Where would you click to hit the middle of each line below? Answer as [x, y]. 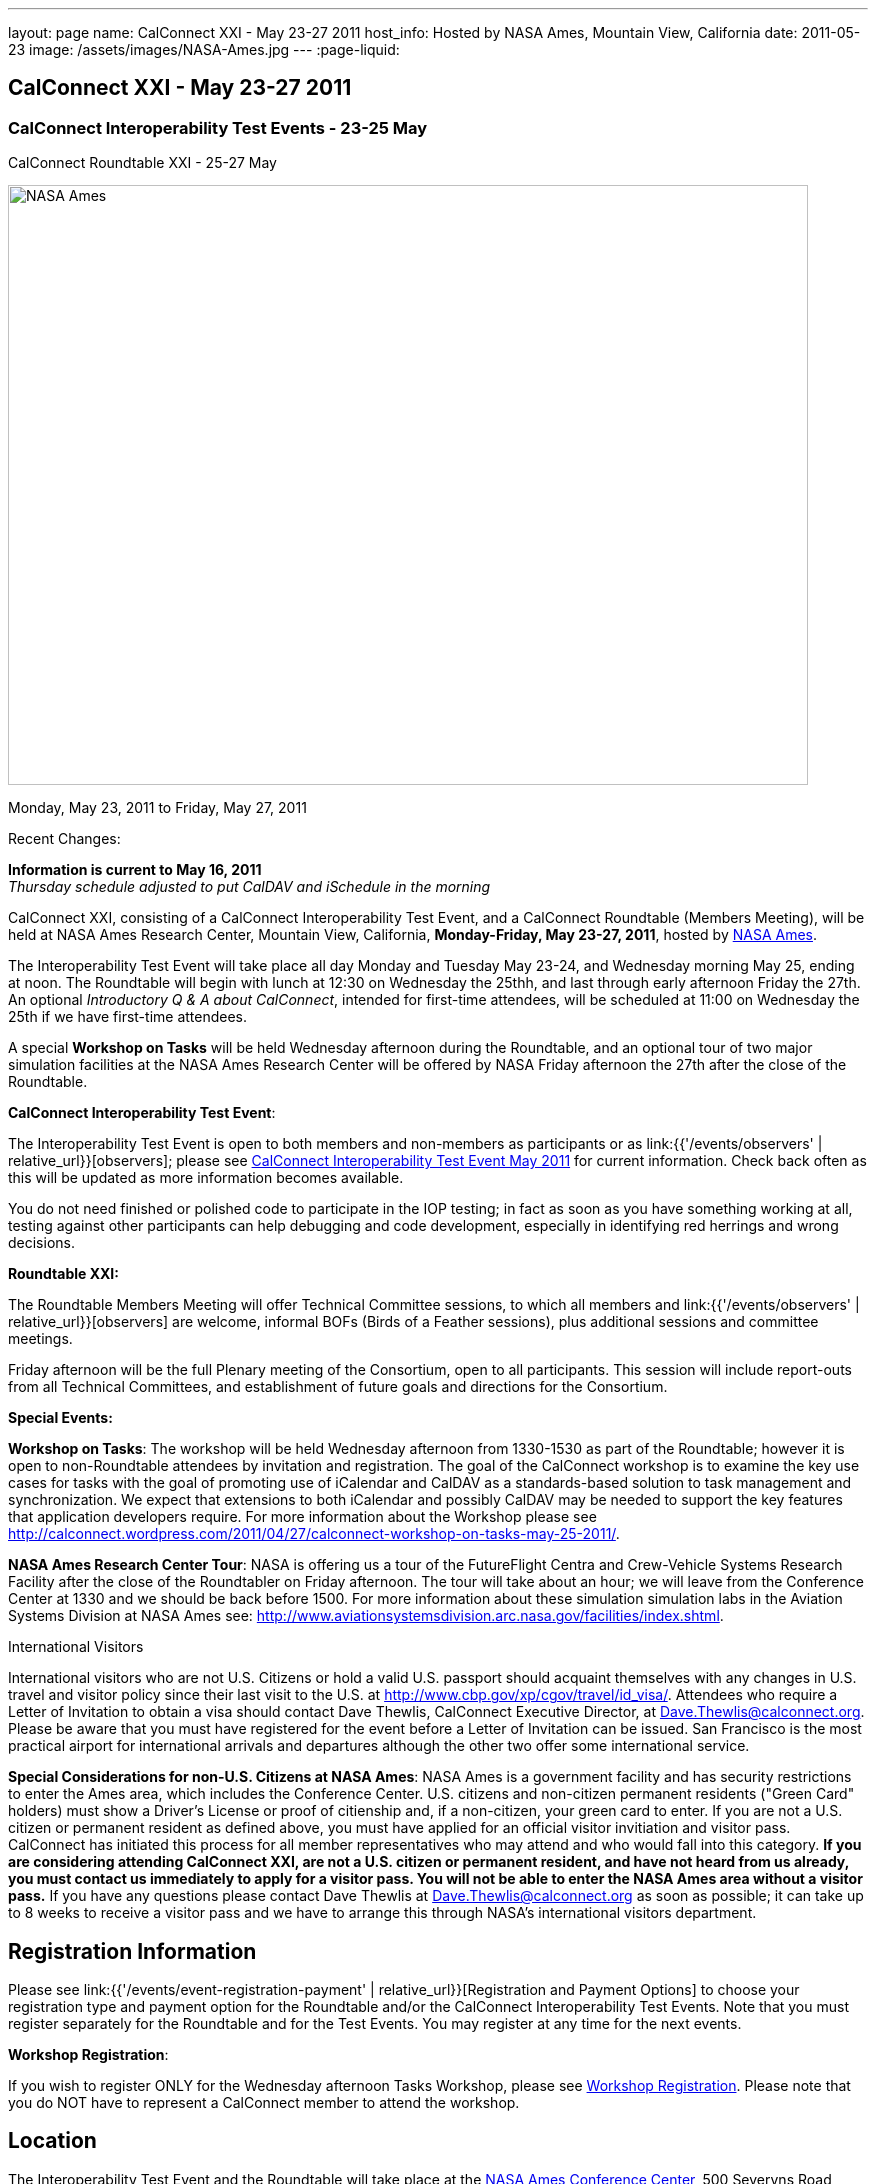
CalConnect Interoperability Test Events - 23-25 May [218, 127]
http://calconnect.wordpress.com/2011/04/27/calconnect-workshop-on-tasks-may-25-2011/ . [314, 1534]
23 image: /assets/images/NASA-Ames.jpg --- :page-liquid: [204, 49]
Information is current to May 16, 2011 [135, 870]
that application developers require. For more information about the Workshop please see [302, 1517]
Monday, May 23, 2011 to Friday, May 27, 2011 [157, 808]
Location [52, 2141]
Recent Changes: [64, 839]
